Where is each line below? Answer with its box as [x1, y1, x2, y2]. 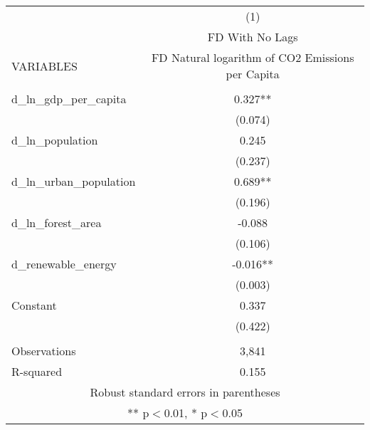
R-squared [11, 363, 63, 379]
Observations [11, 342, 76, 359]
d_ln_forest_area [11, 214, 102, 231]
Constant [11, 297, 57, 313]
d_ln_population [11, 132, 98, 148]
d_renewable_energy [11, 256, 117, 272]
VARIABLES [11, 57, 78, 74]
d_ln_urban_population [11, 173, 136, 189]
